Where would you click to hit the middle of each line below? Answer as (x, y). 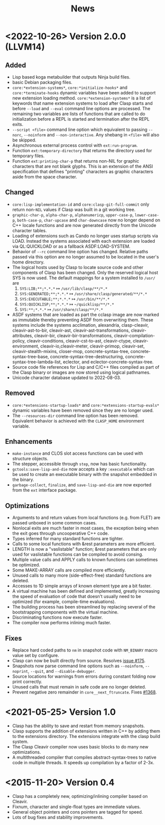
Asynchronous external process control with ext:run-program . (75, 145)
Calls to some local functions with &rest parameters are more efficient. (84, 544)
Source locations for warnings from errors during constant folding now (84, 676)
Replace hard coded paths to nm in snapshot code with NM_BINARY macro (85, 650)
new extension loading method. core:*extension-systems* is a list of (82, 98)
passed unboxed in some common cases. (54, 523)
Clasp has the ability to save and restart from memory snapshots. (79, 726)
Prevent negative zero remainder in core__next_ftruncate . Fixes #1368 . (84, 692)
